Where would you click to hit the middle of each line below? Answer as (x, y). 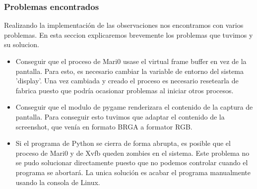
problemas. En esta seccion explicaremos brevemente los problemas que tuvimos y (128, 34)
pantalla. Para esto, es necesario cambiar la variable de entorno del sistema (130, 71)
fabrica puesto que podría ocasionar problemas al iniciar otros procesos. (125, 90)
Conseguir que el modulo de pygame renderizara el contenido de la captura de (134, 107)
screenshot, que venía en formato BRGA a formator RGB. (104, 126)
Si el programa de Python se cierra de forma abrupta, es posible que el (123, 143)
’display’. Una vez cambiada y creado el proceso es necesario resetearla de (127, 81)
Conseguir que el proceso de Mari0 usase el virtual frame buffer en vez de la (131, 61)
